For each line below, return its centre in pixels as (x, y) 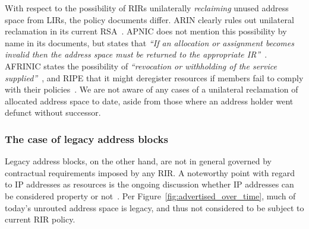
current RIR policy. (40, 219)
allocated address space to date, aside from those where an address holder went (149, 101)
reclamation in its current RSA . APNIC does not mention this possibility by (146, 31)
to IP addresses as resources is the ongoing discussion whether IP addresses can (149, 184)
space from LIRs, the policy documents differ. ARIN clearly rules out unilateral (149, 19)
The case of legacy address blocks (86, 139)
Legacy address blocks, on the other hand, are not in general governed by (138, 161)
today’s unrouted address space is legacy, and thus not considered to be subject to (154, 207)
